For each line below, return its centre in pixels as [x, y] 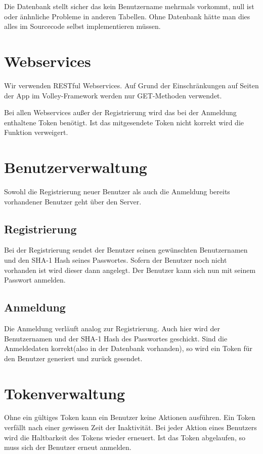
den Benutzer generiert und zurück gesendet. [73, 358]
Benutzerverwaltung [76, 167]
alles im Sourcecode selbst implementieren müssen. [82, 26]
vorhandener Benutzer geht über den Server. [73, 201]
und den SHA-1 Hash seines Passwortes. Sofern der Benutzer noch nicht [116, 259]
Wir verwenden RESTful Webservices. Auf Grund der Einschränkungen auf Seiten [131, 85]
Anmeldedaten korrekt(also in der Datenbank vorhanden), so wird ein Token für [128, 348]
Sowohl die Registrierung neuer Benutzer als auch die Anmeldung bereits [117, 191]
